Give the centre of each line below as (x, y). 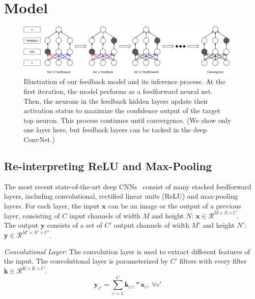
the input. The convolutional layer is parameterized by (86, 261)
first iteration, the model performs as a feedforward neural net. (118, 91)
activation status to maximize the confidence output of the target (122, 110)
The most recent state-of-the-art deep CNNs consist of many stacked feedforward (128, 186)
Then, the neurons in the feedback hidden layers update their (116, 101)
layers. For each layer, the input (52, 205)
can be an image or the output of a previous (175, 205)
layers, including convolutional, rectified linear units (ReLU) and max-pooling (121, 196)
